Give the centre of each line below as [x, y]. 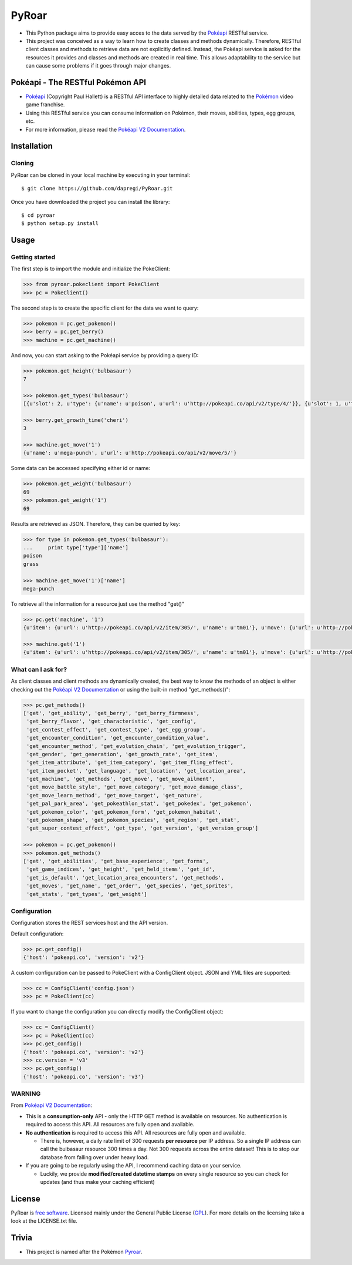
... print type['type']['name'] [76, 547]
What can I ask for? [39, 669]
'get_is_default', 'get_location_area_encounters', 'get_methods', [126, 878]
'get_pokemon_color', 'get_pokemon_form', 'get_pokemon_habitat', [124, 812]
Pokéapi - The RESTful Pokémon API [79, 82]
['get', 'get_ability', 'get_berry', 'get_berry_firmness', [111, 713]
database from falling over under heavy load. [94, 1157]
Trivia [21, 1238]
